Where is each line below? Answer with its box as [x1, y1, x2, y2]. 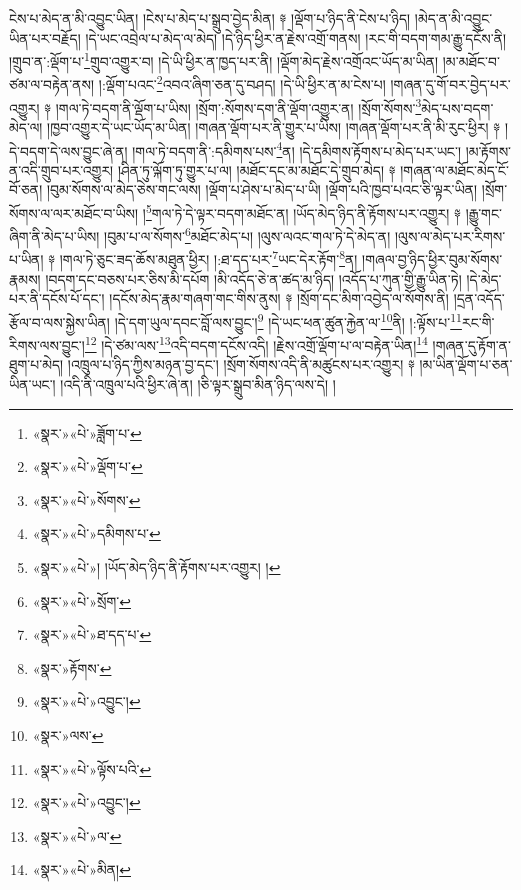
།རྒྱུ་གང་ [465, 202, 502, 223]
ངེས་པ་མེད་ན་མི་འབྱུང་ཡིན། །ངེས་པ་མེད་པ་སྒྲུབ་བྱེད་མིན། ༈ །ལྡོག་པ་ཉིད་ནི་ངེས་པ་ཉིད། [9, 8, 411, 28]
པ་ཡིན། [9, 249, 44, 270]
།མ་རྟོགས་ [465, 140, 512, 161]
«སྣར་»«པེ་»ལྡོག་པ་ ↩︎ [32, 456, 143, 477]
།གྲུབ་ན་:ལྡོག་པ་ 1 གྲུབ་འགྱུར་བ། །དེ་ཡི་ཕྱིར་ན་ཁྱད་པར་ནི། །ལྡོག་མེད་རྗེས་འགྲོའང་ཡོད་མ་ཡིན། [9, 48, 439, 71]
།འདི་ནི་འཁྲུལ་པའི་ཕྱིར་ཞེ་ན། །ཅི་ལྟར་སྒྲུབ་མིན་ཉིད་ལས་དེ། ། [60, 374, 336, 394]
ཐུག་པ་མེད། [9, 354, 64, 375]
